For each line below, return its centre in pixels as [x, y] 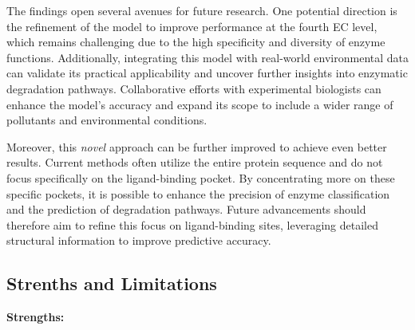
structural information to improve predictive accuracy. [139, 240]
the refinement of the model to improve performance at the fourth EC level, [192, 26]
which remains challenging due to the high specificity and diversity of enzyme [196, 42]
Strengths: [36, 317]
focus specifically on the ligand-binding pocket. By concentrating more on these [201, 177]
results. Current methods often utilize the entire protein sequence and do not [195, 162]
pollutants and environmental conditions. [107, 120]
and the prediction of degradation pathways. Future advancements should [186, 209]
